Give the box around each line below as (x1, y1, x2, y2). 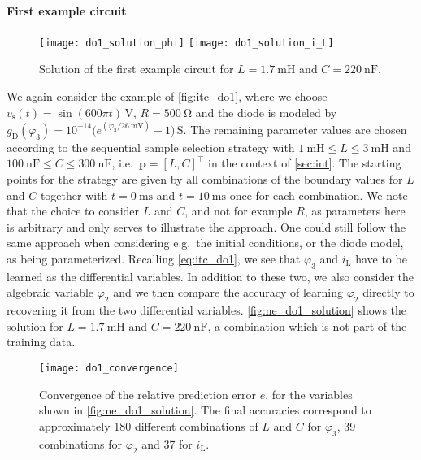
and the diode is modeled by (195, 103, 337, 120)
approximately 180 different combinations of (39, 417, 258, 434)
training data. (7, 333, 76, 350)
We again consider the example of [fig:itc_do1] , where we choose (7, 88, 328, 105)
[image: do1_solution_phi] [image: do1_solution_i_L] (39, 37, 334, 49)
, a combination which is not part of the (207, 317, 407, 334)
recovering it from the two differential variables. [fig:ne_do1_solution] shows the (7, 302, 407, 319)
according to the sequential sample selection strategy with (7, 138, 295, 155)
